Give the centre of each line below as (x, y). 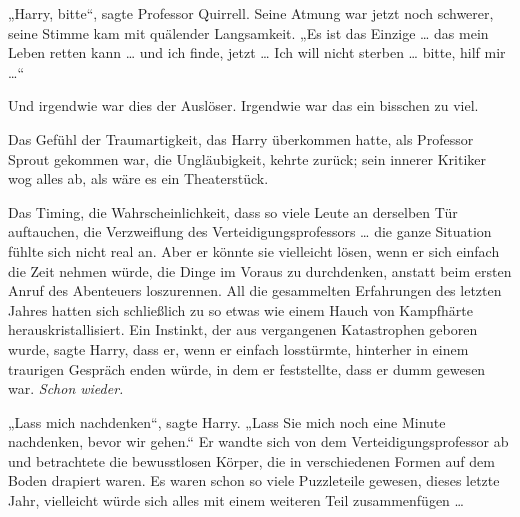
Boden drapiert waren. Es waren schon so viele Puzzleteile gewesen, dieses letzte (254, 480)
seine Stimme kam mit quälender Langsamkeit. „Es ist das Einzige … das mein (248, 32)
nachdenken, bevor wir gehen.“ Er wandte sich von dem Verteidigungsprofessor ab (258, 441)
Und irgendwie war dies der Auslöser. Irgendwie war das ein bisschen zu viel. (243, 105)
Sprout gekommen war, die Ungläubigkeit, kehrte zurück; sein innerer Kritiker (247, 158)
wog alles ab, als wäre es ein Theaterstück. (138, 178)
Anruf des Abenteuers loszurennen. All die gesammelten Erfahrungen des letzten (255, 290)
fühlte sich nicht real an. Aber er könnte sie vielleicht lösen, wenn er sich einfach (254, 250)
